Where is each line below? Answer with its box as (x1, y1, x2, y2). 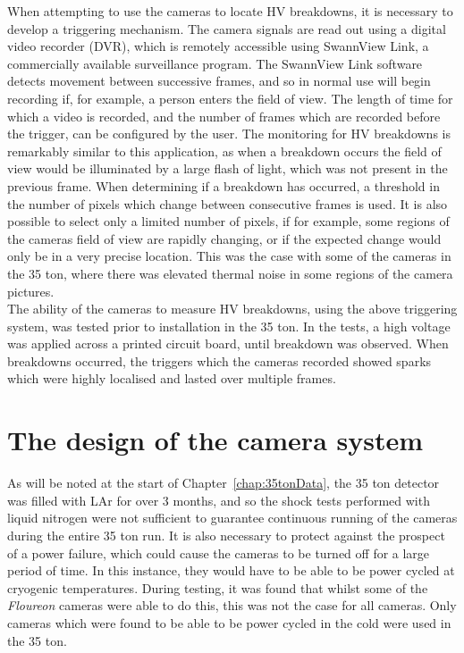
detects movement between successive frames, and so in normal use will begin (7, 71, 431, 90)
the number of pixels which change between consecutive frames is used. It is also (7, 194, 448, 213)
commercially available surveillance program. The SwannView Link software (7, 54, 423, 72)
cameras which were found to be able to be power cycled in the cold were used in (7, 613, 451, 632)
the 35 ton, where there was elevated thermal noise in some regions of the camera (7, 264, 453, 282)
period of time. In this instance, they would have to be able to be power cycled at (7, 561, 455, 580)
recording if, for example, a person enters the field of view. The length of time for (7, 88, 453, 107)
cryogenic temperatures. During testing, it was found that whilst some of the (7, 578, 428, 597)
